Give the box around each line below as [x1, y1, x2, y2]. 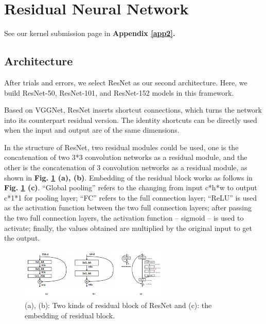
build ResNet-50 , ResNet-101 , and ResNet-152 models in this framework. [4, 87, 234, 98]
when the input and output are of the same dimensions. [4, 124, 180, 135]
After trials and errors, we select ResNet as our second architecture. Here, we [4, 77, 247, 87]
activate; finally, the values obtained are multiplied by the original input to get [4, 222, 253, 233]
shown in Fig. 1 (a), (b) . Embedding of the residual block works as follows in [4, 172, 253, 183]
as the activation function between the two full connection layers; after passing [4, 202, 252, 213]
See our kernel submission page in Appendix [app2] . [4, 28, 175, 39]
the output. [4, 232, 40, 243]
